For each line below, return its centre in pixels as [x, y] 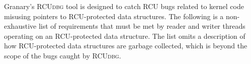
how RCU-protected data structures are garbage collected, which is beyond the [126, 46]
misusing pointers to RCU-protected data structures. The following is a [114, 16]
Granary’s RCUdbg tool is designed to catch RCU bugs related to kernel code [124, 6]
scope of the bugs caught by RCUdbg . [63, 55]
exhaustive [20, 26]
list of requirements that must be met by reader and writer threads [142, 26]
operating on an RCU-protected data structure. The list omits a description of [125, 36]
